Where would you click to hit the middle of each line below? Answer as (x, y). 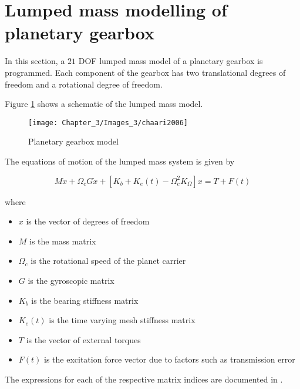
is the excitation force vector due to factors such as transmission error (170, 359)
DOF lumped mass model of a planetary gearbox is (171, 61)
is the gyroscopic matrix (71, 280)
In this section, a (35, 61)
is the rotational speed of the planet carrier (108, 261)
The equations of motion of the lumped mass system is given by (120, 161)
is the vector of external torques (83, 339)
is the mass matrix (63, 241)
